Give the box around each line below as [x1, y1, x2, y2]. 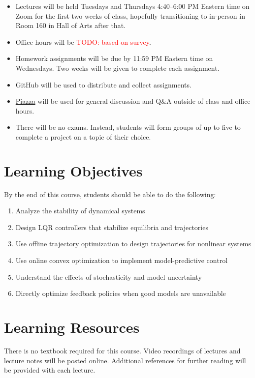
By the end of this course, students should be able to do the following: [4, 189, 216, 199]
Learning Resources [4, 317, 140, 337]
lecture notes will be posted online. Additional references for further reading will [4, 355, 246, 365]
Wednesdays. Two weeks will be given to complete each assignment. [15, 62, 220, 73]
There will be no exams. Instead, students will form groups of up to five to [15, 122, 241, 132]
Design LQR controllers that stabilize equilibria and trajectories [15, 222, 208, 232]
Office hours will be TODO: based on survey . [15, 36, 151, 47]
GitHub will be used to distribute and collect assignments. [15, 79, 191, 89]
